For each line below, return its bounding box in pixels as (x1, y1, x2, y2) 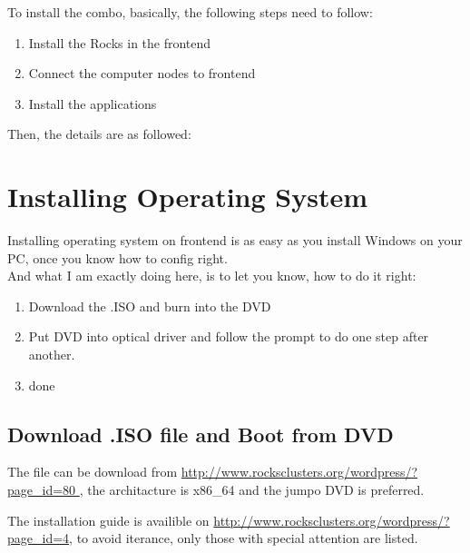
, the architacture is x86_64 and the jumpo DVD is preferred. (79, 480, 425, 499)
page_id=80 (7, 480, 76, 499)
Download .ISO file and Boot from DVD (7, 420, 394, 448)
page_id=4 (7, 528, 70, 548)
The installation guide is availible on (7, 510, 210, 529)
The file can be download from (7, 462, 178, 481)
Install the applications (28, 94, 157, 113)
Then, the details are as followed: (7, 124, 191, 143)
